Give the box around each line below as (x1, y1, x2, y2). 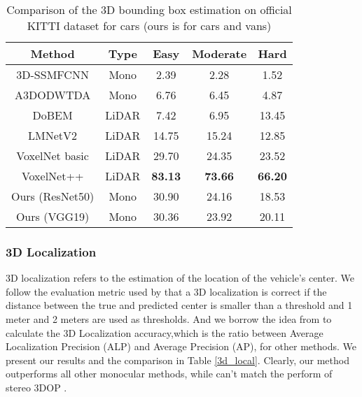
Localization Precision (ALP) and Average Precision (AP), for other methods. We (6, 339, 356, 354)
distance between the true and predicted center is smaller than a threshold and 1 (6, 298, 353, 312)
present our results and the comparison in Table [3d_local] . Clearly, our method (6, 352, 349, 367)
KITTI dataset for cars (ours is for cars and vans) (27, 17, 272, 34)
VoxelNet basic (16, 147, 89, 164)
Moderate (192, 45, 247, 62)
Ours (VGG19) (15, 208, 90, 224)
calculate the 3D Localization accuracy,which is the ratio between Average (6, 325, 323, 340)
